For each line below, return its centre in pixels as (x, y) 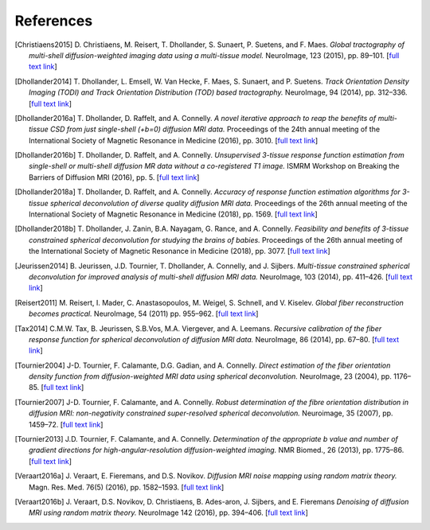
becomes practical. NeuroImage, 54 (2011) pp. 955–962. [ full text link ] (144, 314)
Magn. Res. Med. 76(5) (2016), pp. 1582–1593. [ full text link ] (127, 487)
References (54, 21)
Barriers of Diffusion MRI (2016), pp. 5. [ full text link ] (114, 177)
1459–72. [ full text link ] (66, 424)
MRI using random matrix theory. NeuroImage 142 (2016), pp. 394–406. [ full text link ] (168, 512)
